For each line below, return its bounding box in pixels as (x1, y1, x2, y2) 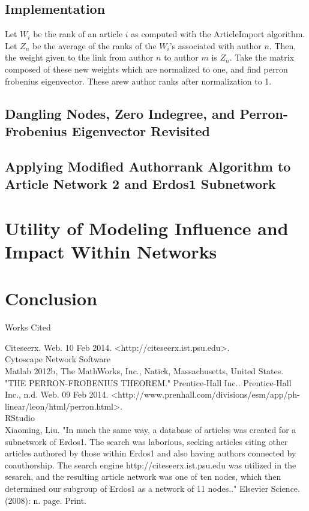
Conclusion (5, 286, 98, 311)
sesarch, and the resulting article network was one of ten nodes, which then (5, 470, 281, 483)
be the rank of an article (33, 28, 123, 40)
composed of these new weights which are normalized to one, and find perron (5, 62, 288, 75)
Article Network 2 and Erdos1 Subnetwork (5, 175, 276, 193)
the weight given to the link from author (5, 51, 154, 64)
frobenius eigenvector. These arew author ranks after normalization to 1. (5, 74, 272, 87)
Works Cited (5, 321, 51, 333)
